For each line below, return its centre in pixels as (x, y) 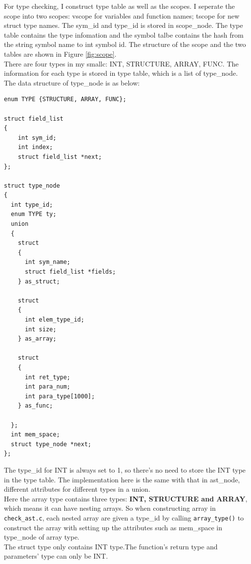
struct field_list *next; (60, 157)
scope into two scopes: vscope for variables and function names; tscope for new (122, 15)
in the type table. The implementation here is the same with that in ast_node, (122, 479)
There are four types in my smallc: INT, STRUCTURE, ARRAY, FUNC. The (121, 63)
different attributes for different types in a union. (77, 489)
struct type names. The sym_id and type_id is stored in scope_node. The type (124, 25)
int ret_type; (48, 377)
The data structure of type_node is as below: (72, 82)
